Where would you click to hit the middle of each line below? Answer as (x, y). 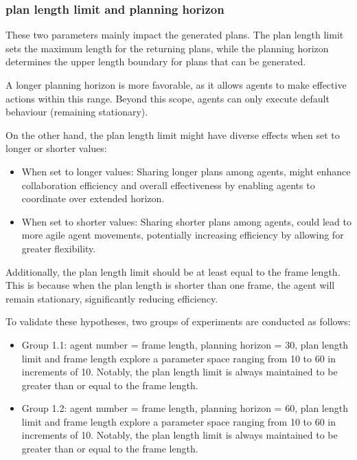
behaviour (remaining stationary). (77, 112)
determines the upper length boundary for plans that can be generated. (156, 62)
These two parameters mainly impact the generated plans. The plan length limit (175, 35)
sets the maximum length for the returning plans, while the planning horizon (167, 48)
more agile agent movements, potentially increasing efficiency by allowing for (183, 235)
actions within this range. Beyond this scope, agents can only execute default (168, 98)
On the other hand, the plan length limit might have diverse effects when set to (173, 134)
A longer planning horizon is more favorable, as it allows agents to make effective (176, 85)
